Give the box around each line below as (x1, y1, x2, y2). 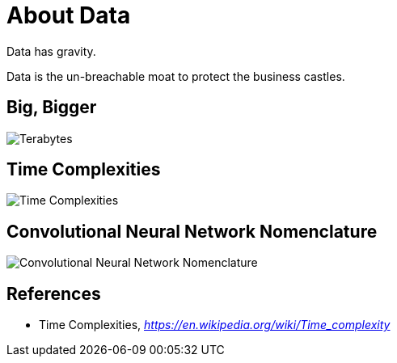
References (6, 283, 101, 304)
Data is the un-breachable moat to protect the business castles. (6, 69, 345, 83)
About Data (6, 2, 131, 29)
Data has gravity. (6, 44, 96, 58)
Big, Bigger (6, 97, 97, 118)
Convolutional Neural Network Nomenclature (6, 221, 378, 242)
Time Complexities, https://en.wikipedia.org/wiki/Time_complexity (39, 318, 391, 332)
